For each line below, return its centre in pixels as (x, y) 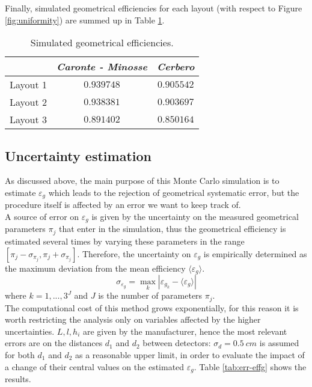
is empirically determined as (255, 253)
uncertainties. (30, 331)
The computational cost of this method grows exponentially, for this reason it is (152, 307)
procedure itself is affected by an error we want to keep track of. (123, 205)
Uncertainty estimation (78, 155)
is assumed (279, 343)
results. (18, 379)
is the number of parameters (150, 295)
